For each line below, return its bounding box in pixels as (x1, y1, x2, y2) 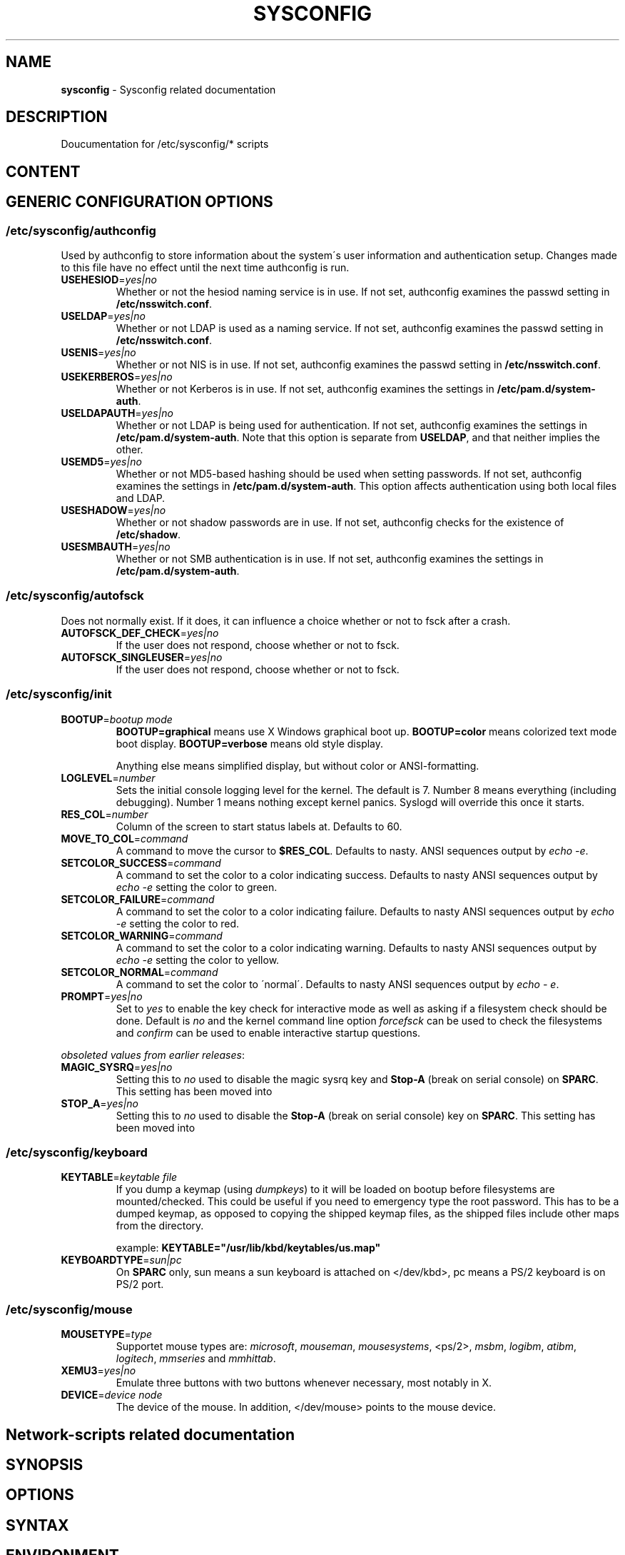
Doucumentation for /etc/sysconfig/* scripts (61, 138, 269, 151)
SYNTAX (6, 1516, 69, 1534)
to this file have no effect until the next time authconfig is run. (61, 261, 350, 274)
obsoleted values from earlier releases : (61, 1048, 245, 1061)
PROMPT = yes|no (61, 990, 143, 1002)
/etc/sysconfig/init (6, 687, 112, 702)
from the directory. (116, 1219, 204, 1232)
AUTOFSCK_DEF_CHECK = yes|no (61, 626, 219, 639)
